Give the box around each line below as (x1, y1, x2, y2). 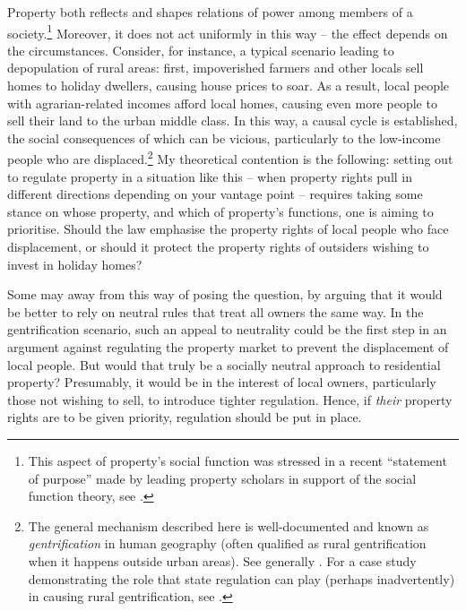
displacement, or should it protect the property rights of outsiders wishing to (7, 237, 429, 256)
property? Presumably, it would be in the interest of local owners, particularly (7, 373, 436, 392)
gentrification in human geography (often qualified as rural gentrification (28, 534, 427, 553)
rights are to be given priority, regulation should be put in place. (7, 408, 362, 426)
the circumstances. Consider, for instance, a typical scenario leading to (7, 40, 394, 59)
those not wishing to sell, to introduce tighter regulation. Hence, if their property (7, 390, 453, 409)
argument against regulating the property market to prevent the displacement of (7, 338, 449, 356)
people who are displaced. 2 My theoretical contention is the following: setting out (7, 147, 453, 168)
